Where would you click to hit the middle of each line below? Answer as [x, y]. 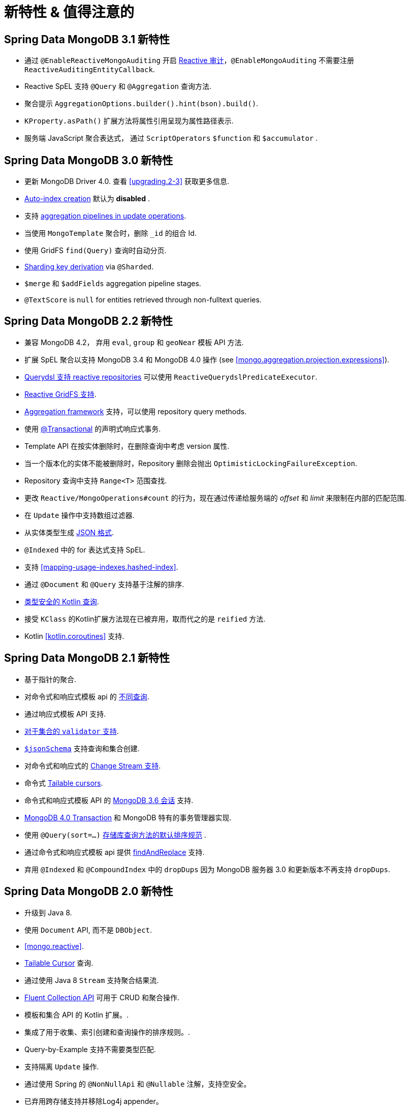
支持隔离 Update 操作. [62, 1066]
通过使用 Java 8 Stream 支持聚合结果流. [92, 980]
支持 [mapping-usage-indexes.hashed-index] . [101, 567]
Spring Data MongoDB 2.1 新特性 [87, 658]
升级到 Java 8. [48, 912]
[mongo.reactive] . [54, 946]
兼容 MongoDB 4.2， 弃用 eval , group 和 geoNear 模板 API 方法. [134, 342]
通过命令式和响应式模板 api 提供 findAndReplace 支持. [115, 852]
